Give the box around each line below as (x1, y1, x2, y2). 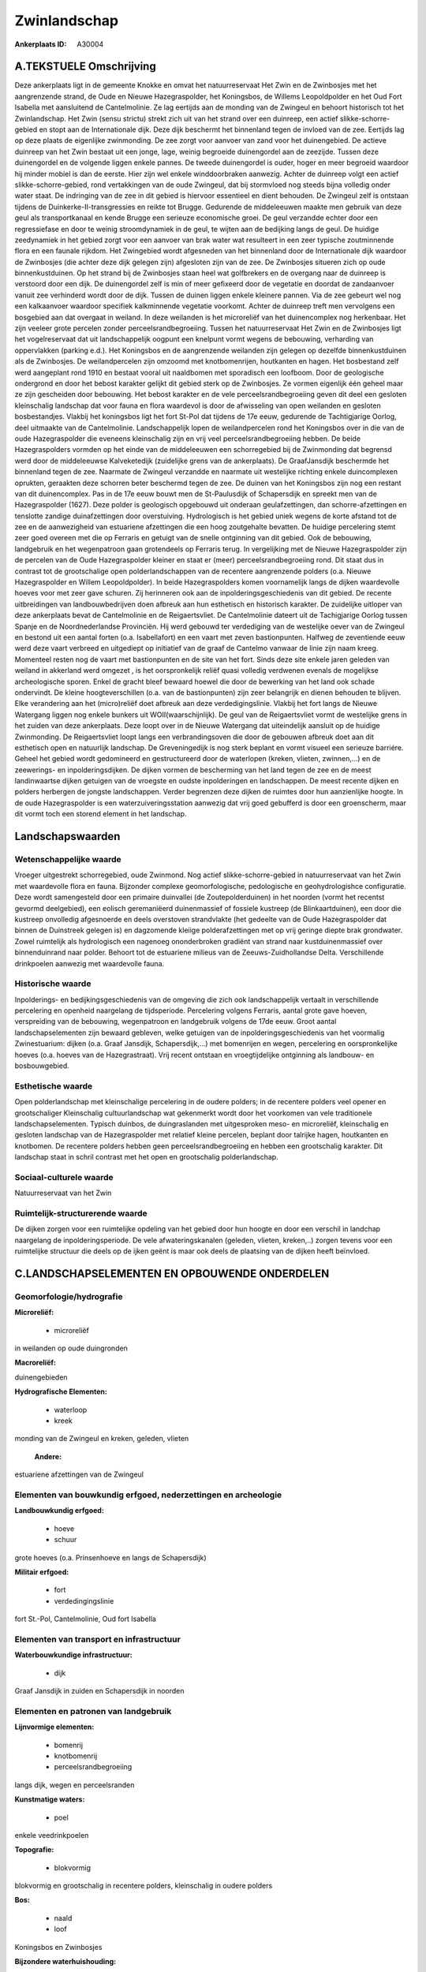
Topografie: (14, 1845, 54, 1854)
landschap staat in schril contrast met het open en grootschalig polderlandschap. (14, 1152, 279, 1162)
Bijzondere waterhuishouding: (14, 1957, 117, 1966)
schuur (54, 1535, 77, 1544)
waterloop (54, 1405, 88, 1414)
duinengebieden (14, 1373, 68, 1382)
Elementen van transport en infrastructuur (14, 1634, 181, 1645)
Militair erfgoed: (14, 1567, 69, 1577)
